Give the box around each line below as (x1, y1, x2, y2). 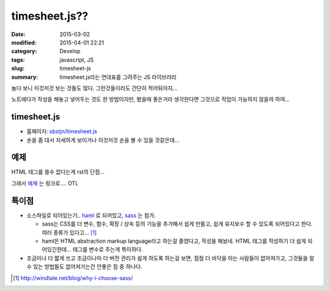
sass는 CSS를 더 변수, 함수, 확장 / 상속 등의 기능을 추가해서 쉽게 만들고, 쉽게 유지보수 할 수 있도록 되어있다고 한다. (42, 220, 313, 227)
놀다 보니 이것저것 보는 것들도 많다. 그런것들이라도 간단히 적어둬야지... (11, 84, 178, 92)
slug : (11, 65, 24, 72)
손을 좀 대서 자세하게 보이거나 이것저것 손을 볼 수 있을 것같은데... (26, 136, 180, 144)
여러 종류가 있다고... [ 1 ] (42, 229, 97, 236)
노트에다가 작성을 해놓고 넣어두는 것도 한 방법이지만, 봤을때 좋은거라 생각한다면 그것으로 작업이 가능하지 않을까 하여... (11, 95, 290, 103)
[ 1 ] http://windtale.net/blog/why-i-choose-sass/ (13, 274, 133, 281)
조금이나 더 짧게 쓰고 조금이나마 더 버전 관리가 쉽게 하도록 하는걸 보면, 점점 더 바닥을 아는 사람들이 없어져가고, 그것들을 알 (26, 254, 315, 262)
